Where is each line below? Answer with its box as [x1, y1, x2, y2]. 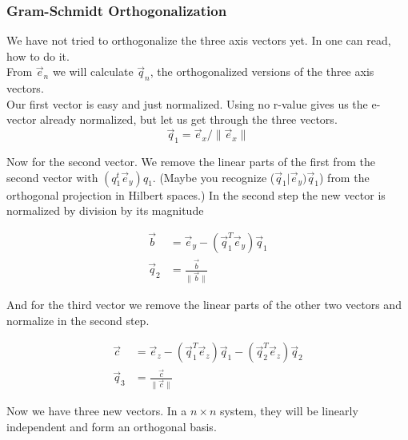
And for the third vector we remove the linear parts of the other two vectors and [6, 296, 402, 313]
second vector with [6, 168, 98, 185]
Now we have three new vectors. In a [6, 402, 187, 419]
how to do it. [6, 47, 70, 64]
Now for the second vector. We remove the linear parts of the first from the [6, 153, 375, 169]
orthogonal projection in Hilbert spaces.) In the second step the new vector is [6, 186, 386, 203]
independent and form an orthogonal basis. [6, 418, 217, 434]
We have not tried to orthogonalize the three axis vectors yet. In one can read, [6, 32, 391, 49]
